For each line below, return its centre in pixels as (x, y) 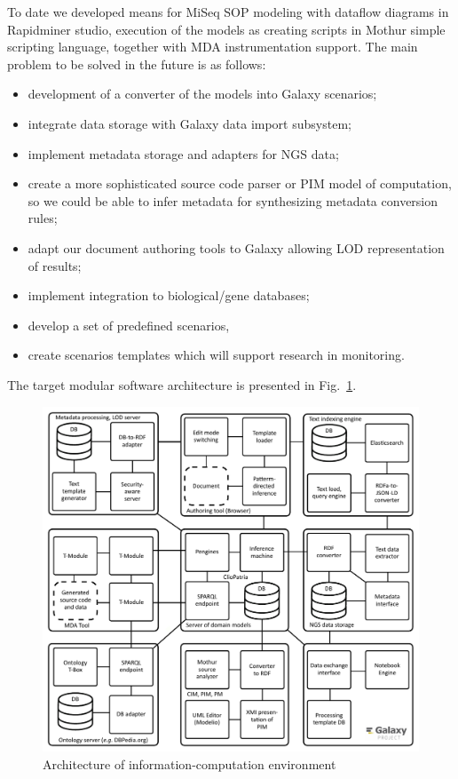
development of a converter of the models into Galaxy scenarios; (202, 94)
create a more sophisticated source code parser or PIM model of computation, (240, 183)
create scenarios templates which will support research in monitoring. (216, 355)
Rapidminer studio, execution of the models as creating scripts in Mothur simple (226, 29)
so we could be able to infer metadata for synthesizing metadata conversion (233, 200)
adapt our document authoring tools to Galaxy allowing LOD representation (236, 247)
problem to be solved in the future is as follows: (137, 64)
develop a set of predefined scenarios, (129, 325)
